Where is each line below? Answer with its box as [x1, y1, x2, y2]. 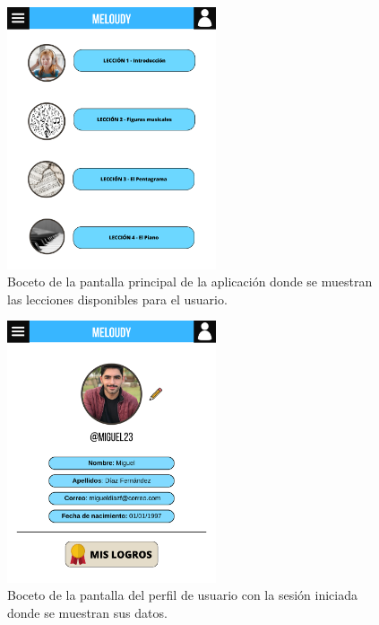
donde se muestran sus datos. [7, 603, 168, 622]
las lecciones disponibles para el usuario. [7, 289, 228, 308]
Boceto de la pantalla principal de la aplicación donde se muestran [7, 272, 373, 291]
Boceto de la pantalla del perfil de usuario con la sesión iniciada [7, 585, 357, 604]
